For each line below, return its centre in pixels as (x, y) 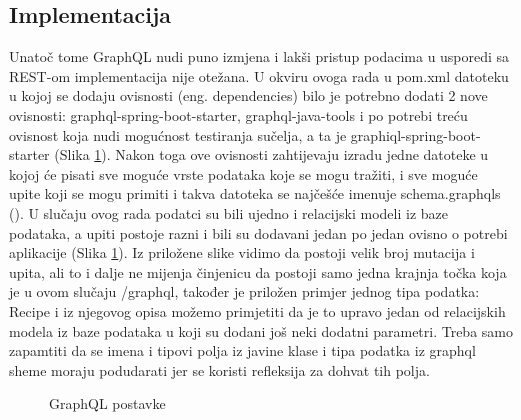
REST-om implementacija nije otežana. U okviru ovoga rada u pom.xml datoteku (259, 75)
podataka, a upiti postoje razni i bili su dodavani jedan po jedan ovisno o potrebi (258, 232)
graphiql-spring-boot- (415, 134)
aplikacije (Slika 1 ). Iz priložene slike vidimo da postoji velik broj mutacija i (242, 252)
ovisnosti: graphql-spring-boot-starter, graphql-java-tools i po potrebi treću (238, 114)
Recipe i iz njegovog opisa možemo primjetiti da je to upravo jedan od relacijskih (257, 310)
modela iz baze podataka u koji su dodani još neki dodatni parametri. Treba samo (261, 330)
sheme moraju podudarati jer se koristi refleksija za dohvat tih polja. (219, 369)
